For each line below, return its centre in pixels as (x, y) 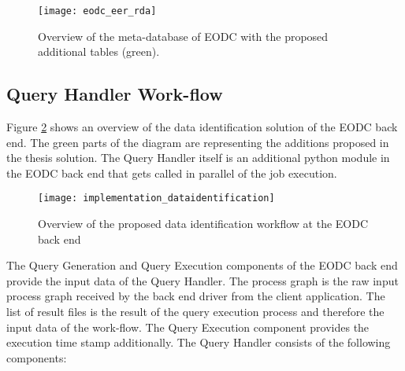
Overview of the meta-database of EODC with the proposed (183, 36)
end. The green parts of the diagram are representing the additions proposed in (198, 142)
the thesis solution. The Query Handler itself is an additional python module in (198, 158)
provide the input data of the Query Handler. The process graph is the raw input (202, 280)
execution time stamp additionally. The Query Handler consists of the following (199, 342)
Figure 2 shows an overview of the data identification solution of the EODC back (202, 127)
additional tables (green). (99, 51)
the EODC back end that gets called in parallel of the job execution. (172, 173)
